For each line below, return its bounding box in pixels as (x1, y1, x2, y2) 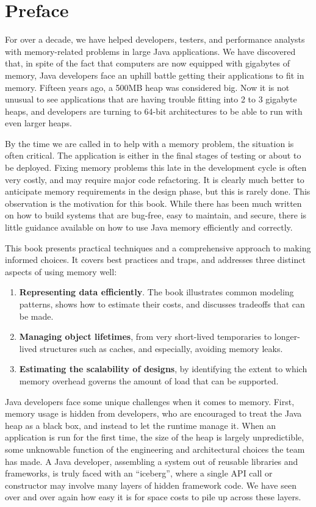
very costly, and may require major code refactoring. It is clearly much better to (5, 173, 304, 185)
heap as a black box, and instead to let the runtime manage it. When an (5, 419, 276, 431)
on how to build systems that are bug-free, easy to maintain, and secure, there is (5, 209, 307, 221)
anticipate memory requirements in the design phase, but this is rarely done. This (5, 185, 311, 198)
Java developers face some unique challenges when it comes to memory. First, (5, 395, 295, 408)
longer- (274, 330, 300, 343)
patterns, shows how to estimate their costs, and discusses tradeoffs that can (19, 298, 305, 310)
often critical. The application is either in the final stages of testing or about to (5, 149, 301, 162)
